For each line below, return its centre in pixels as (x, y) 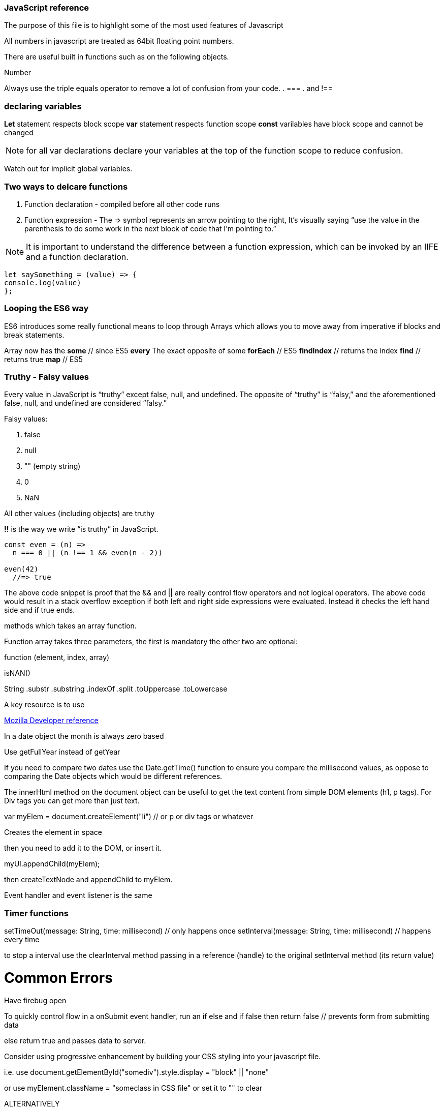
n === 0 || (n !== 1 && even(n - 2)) (87, 553)
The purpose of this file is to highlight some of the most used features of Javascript (144, 25)
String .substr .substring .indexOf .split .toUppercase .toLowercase (116, 689)
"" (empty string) (53, 466)
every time (22, 940)
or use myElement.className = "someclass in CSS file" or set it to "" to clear (133, 1088)
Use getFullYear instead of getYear (62, 752)
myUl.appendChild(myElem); (52, 864)
